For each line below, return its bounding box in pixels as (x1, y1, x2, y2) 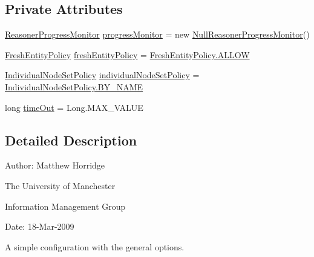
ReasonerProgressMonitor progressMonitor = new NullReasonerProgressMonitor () (5, 28, 310, 41)
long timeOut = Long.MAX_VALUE (5, 101, 143, 113)
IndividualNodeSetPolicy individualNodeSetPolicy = (5, 68, 200, 81)
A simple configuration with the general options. (5, 240, 185, 253)
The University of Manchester (5, 179, 116, 192)
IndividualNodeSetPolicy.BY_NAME (5, 80, 143, 93)
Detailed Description (5, 130, 137, 149)
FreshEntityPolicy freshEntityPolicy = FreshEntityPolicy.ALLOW (5, 48, 250, 61)
